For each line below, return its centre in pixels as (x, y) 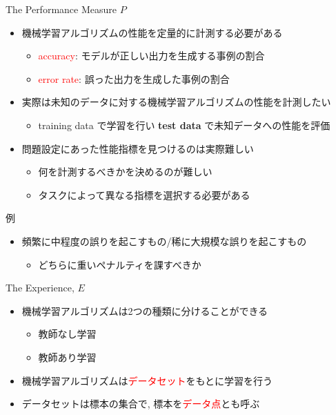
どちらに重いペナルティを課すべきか (120, 264)
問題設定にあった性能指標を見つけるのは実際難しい (138, 148)
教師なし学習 (67, 334)
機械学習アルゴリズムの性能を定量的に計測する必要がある (152, 32)
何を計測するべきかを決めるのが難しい (125, 172)
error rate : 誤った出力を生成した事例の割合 (134, 78)
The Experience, (40, 288)
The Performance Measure (61, 9)
